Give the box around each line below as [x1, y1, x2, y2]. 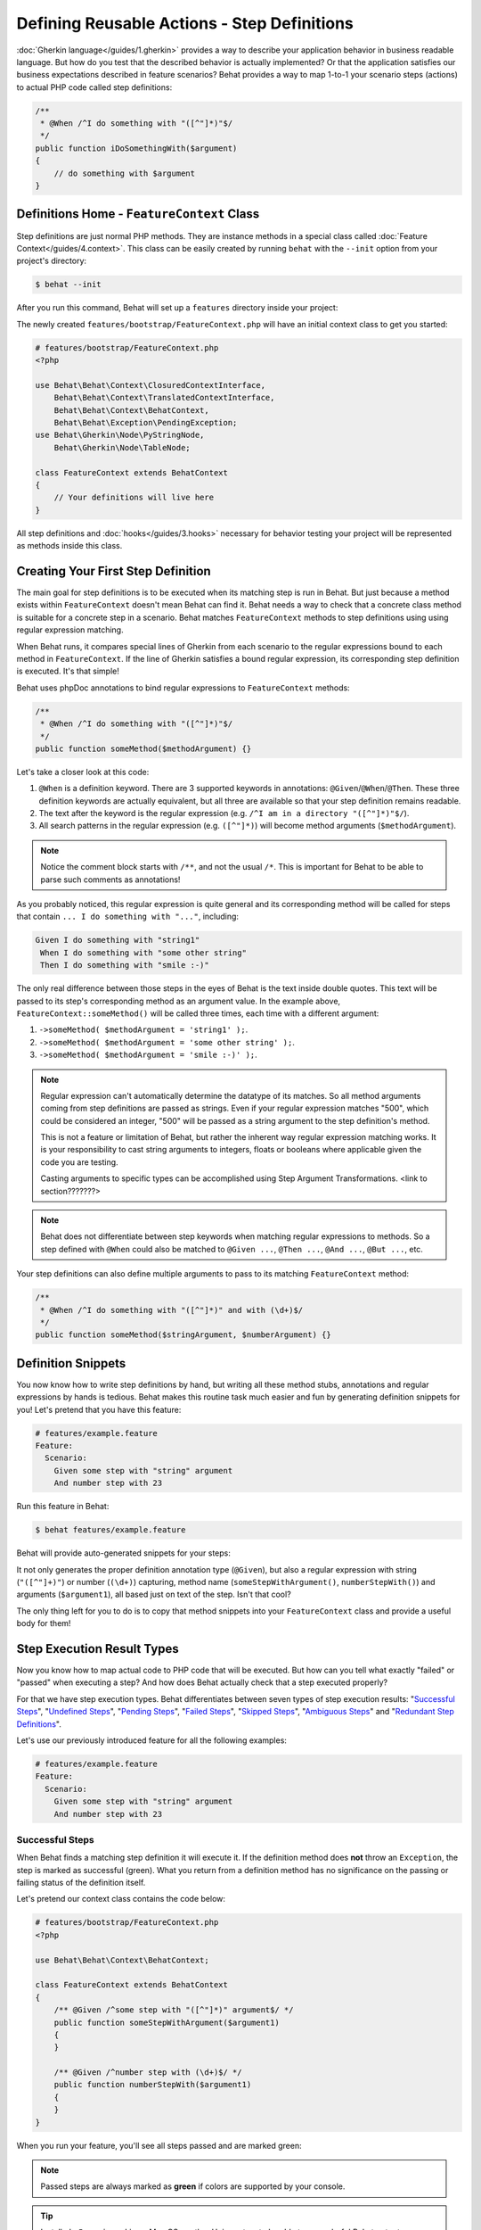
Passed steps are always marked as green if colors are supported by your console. [40, 2181, 346, 2192]
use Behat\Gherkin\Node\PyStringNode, [35, 430, 205, 441]
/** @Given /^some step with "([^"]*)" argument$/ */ [53, 2005, 294, 2015]
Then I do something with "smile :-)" [40, 960, 209, 970]
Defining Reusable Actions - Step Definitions [16, 13, 354, 33]
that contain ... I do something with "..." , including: [16, 911, 240, 922]
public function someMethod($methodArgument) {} [35, 743, 252, 754]
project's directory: [16, 255, 87, 267]
